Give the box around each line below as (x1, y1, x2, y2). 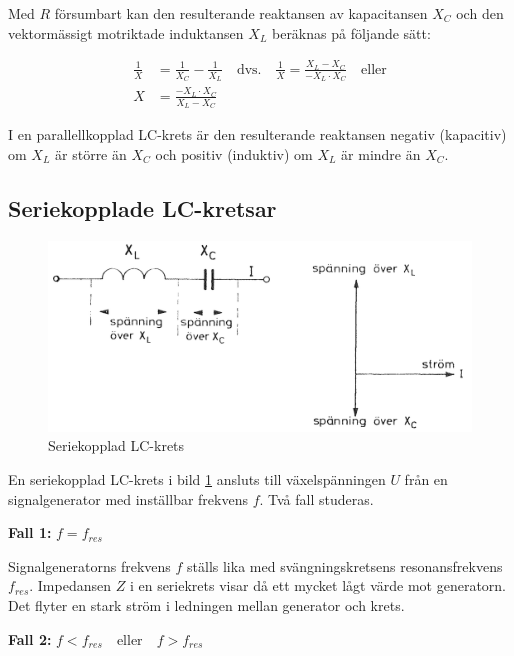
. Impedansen (29, 575, 112, 596)
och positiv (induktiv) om (155, 143, 313, 164)
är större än (55, 143, 127, 164)
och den (456, 3, 504, 23)
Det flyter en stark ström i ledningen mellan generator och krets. (8, 595, 405, 615)
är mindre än (341, 143, 421, 164)
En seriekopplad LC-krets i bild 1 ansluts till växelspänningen (8, 469, 386, 490)
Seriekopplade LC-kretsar (8, 192, 277, 223)
